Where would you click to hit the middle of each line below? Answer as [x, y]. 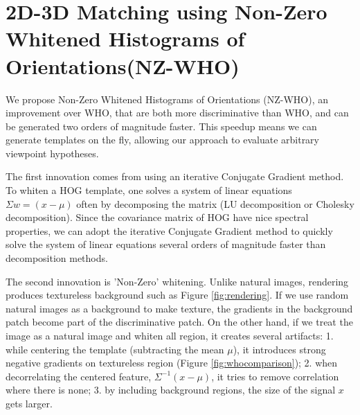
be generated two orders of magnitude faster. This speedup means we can [161, 126]
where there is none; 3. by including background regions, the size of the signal [171, 390]
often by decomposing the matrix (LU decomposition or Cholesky [215, 203]
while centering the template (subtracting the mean [115, 349]
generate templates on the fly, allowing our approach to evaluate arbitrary [162, 140]
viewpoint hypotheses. [52, 153]
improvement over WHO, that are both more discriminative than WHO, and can [177, 113]
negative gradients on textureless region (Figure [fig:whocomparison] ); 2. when [172, 363]
